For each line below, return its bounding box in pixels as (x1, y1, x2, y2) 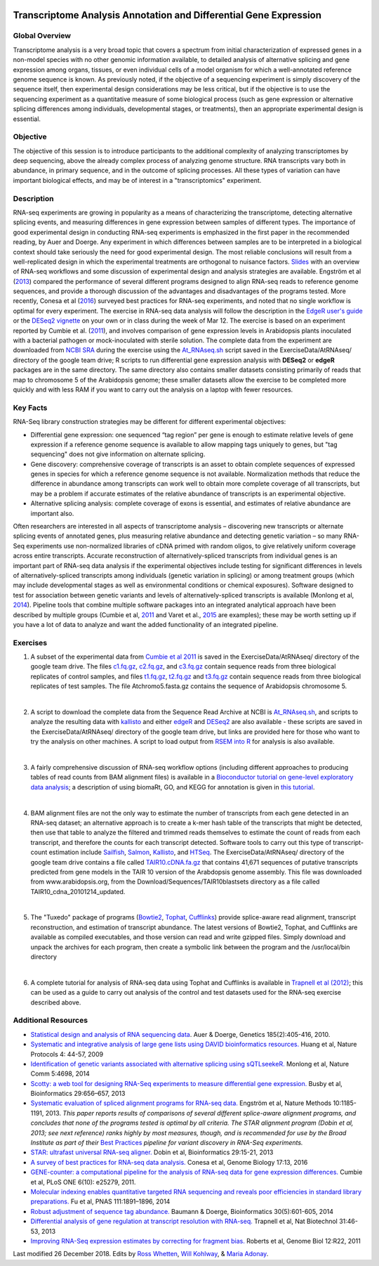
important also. (30, 509, 74, 517)
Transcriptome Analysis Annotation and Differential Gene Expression (13, 9, 322, 21)
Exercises (13, 638, 48, 647)
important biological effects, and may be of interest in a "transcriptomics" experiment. (13, 176, 262, 184)
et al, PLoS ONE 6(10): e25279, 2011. (30, 1177, 136, 1186)
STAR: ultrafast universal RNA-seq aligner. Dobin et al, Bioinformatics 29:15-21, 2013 (30, 1148, 274, 1156)
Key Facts (13, 403, 48, 413)
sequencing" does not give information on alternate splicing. (30, 450, 206, 458)
